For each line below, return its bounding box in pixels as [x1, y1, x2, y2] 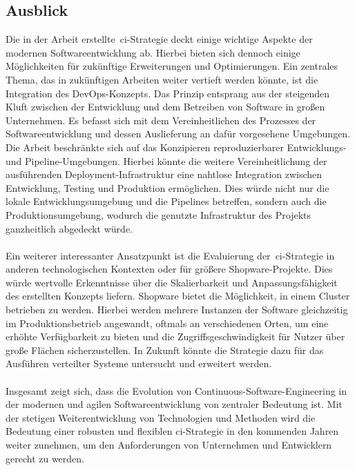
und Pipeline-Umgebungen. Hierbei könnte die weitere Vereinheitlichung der [6, 153, 327, 168]
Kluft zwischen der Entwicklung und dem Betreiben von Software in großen [6, 99, 325, 114]
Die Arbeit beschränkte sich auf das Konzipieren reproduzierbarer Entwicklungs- [6, 139, 347, 154]
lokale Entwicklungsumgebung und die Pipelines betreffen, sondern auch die [6, 194, 327, 208]
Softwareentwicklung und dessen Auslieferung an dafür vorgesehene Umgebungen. [6, 126, 351, 141]
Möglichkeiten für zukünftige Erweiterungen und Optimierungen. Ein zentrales [6, 59, 338, 73]
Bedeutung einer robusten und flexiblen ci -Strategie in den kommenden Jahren [6, 424, 339, 438]
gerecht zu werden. [6, 451, 85, 465]
